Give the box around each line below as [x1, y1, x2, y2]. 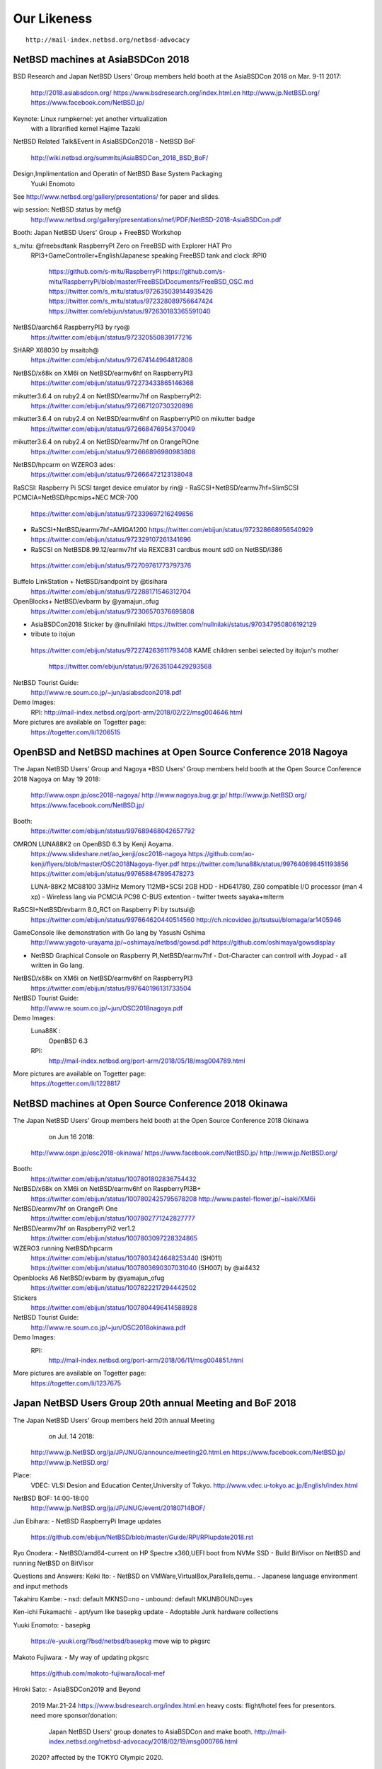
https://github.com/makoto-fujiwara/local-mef [30, 1669, 166, 1677]
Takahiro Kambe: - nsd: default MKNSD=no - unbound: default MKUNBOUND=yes [13, 1595, 253, 1603]
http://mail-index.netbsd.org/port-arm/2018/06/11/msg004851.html [48, 1356, 243, 1364]
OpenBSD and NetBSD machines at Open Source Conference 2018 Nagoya [13, 747, 348, 759]
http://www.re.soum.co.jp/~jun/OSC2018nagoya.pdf [30, 1003, 183, 1012]
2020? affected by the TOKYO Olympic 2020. [30, 1753, 163, 1762]
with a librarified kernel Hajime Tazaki [30, 125, 141, 133]
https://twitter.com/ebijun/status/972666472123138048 [30, 471, 193, 479]
